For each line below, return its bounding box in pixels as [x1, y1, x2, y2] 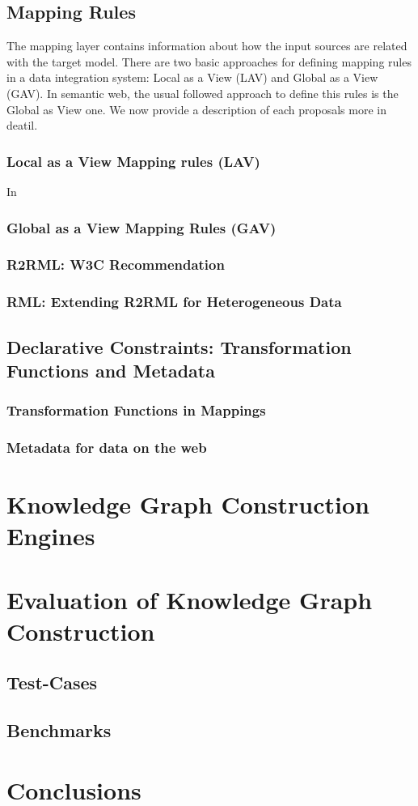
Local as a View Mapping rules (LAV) [6, 151, 260, 171]
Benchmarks [6, 718, 112, 743]
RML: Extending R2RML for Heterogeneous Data [6, 292, 342, 312]
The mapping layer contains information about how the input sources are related [6, 37, 407, 54]
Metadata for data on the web [6, 437, 207, 458]
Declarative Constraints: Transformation [6, 334, 352, 359]
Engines [6, 519, 95, 552]
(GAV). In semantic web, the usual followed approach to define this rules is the [6, 84, 399, 101]
